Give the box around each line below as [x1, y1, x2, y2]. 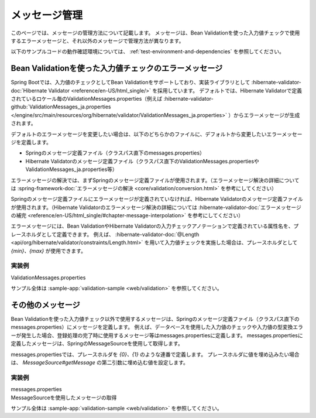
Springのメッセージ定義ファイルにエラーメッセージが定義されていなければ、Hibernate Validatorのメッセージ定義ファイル [11, 196, 304, 203]
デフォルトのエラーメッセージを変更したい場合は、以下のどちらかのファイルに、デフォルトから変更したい [11, 131, 267, 138]
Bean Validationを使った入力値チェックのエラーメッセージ [11, 63, 223, 73]
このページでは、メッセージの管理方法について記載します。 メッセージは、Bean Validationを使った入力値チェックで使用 [11, 29, 300, 36]
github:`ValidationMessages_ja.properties [11, 103, 111, 111]
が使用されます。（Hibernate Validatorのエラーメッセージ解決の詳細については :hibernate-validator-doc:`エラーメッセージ [11, 204, 301, 211]
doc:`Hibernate [11, 87, 47, 94]
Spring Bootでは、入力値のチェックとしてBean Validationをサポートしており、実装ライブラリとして [11, 79, 250, 86]
